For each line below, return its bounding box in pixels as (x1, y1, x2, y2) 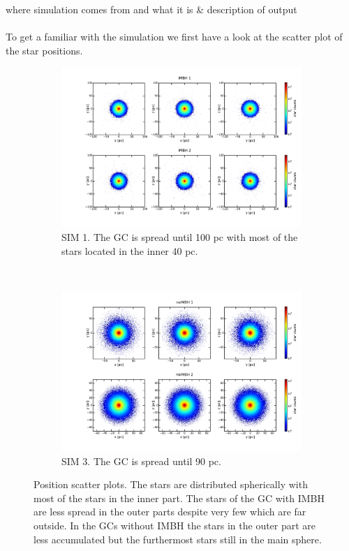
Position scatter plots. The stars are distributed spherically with (34, 477, 308, 492)
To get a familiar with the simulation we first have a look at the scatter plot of (6, 29, 343, 44)
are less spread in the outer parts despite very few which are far (34, 504, 306, 519)
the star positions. (6, 43, 83, 57)
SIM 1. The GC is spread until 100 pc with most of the (61, 230, 298, 244)
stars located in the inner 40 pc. (61, 243, 198, 258)
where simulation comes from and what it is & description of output (6, 2, 297, 16)
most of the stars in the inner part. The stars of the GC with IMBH (34, 490, 325, 505)
